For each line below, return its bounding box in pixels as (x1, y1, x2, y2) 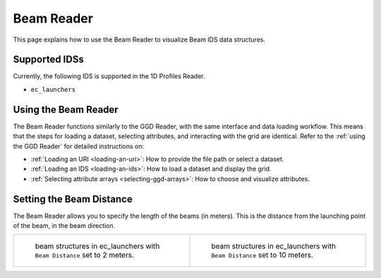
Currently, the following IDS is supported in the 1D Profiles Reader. (13, 72, 205, 80)
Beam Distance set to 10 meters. (211, 250, 314, 260)
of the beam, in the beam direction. (13, 222, 116, 229)
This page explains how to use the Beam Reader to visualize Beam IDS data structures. (13, 35, 266, 44)
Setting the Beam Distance (13, 193, 133, 205)
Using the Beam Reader (13, 103, 119, 116)
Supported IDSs (13, 54, 84, 66)
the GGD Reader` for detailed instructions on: (13, 142, 145, 150)
